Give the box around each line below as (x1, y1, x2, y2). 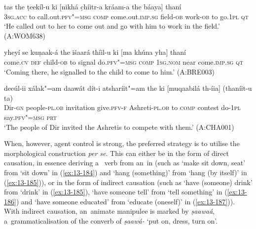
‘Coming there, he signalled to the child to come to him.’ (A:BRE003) (4, 66, 215, 76)
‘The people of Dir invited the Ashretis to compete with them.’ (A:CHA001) (4, 121, 234, 132)
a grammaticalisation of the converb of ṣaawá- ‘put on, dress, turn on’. (4, 215, 218, 226)
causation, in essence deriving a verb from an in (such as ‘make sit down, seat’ (4, 157, 246, 168)
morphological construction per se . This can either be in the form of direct (4, 148, 229, 158)
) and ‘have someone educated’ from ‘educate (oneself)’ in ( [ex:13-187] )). (16, 196, 235, 206)
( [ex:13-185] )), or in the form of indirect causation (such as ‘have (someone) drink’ (4, 177, 253, 187)
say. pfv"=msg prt (4, 112, 57, 122)
